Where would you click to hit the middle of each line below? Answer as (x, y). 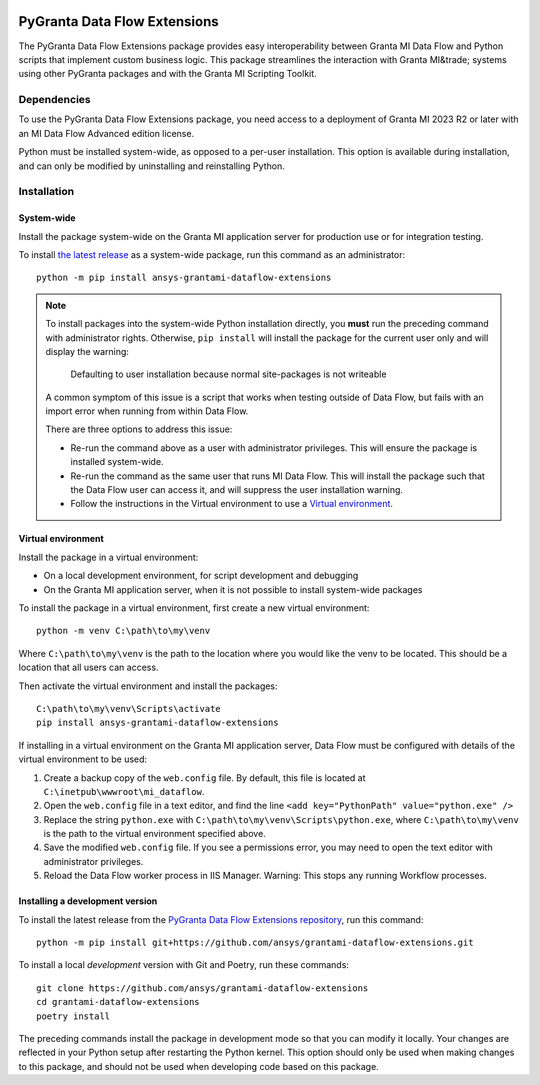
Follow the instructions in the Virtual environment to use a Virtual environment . (232, 504)
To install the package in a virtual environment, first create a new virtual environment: (194, 607)
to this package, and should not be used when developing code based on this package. (198, 1066)
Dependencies (55, 100)
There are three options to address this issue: (139, 429)
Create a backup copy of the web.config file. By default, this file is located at (204, 777)
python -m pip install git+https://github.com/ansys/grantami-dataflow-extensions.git (255, 943)
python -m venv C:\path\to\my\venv (123, 631)
